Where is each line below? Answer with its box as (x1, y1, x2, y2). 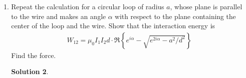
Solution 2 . (11, 66, 49, 77)
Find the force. (11, 50, 56, 60)
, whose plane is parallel (170, 1, 243, 11)
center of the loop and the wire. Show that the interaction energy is (11, 20, 215, 31)
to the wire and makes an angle (11, 11, 106, 21)
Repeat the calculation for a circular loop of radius (11, 1, 164, 11)
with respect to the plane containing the (115, 11, 236, 21)
